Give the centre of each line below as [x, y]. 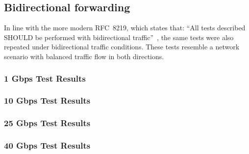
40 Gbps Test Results [47, 145]
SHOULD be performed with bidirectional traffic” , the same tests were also [119, 37]
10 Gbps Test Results [47, 100]
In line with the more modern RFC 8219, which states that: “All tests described [125, 28]
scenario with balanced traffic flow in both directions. [84, 56]
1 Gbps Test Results [45, 78]
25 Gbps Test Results [47, 123]
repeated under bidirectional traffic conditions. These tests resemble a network [122, 47]
